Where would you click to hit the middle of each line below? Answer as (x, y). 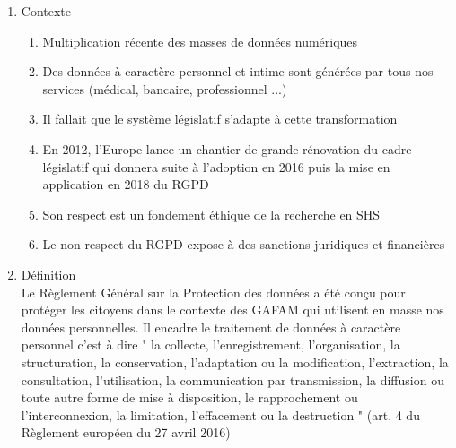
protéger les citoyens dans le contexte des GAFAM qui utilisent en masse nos (232, 310)
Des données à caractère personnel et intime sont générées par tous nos (238, 71)
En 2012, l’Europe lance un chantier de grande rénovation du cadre (227, 148)
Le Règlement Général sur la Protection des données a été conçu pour (213, 292)
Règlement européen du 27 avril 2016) (126, 432)
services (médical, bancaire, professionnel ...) (165, 88)
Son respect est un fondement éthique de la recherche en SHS (211, 214)
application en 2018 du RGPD (126, 184)
